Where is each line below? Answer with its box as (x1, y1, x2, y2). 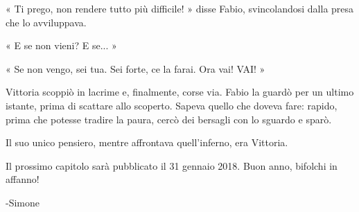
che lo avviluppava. (6, 15, 87, 29)
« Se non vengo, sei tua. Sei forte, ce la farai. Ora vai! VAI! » (6, 61, 265, 76)
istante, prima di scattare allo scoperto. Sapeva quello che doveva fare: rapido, (6, 98, 338, 112)
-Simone (6, 195, 40, 209)
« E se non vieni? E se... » (6, 38, 117, 53)
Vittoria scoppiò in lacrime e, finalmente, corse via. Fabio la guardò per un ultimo (6, 85, 354, 99)
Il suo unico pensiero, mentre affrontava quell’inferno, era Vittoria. (6, 135, 288, 150)
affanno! (6, 172, 40, 186)
